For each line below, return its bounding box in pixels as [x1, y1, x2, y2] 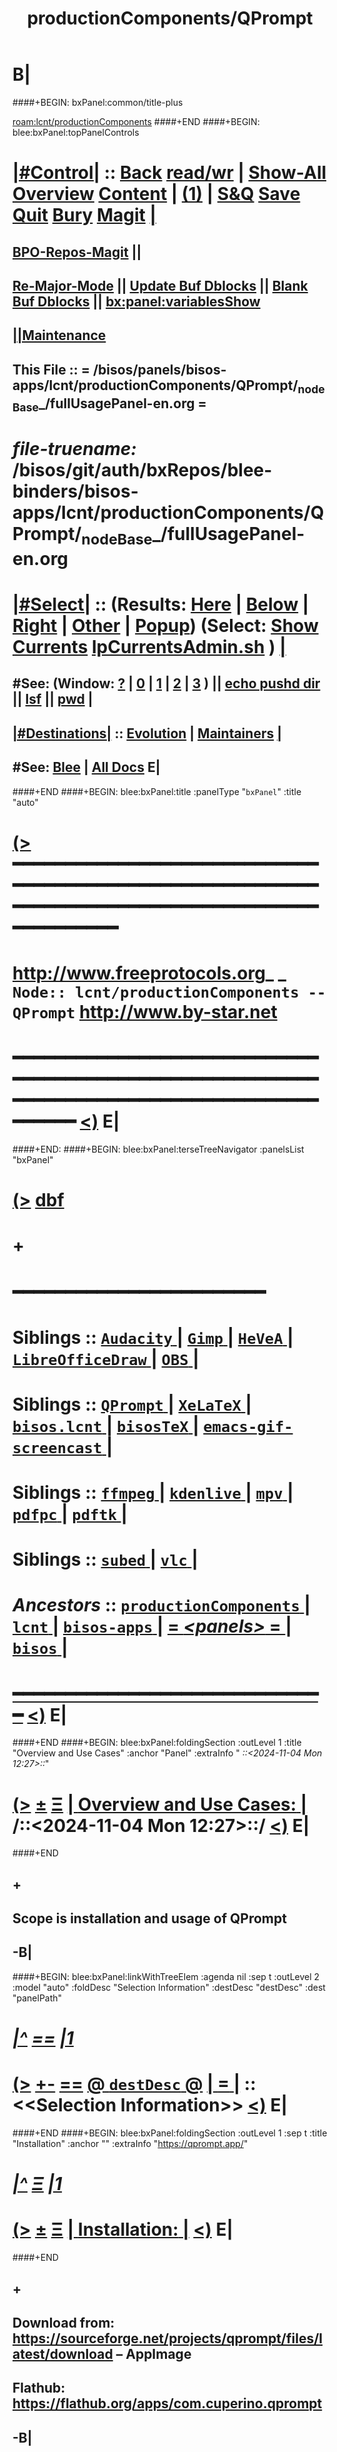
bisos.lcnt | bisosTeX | [12, 1414, 200, 1437]
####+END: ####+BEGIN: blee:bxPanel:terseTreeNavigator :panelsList [12, 1143, 305, 1155]
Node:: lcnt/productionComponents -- [12, 983, 327, 1002]
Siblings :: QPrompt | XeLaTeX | [12, 1393, 252, 1416]
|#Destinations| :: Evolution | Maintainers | [12, 725, 282, 742]
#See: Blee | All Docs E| [12, 759, 161, 776]
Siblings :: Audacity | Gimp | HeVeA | [12, 1326, 294, 1349]
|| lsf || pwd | [12, 691, 94, 708]
